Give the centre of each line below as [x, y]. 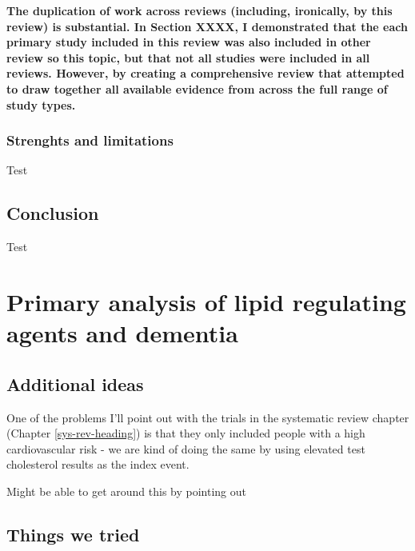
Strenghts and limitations [90, 140]
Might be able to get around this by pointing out [126, 491]
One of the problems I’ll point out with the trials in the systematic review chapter [208, 417]
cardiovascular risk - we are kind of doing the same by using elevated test [186, 448]
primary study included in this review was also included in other [189, 42]
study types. [41, 104]
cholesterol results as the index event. [98, 464]
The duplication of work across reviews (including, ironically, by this [200, 10]
